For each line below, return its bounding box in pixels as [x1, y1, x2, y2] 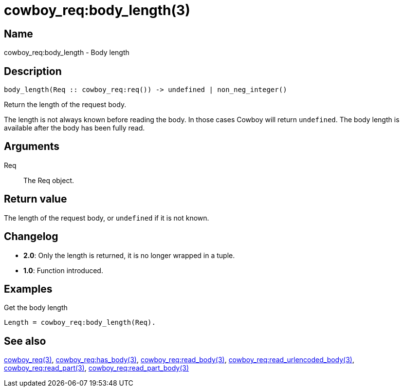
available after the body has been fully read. [4, 124, 145, 132]
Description [4, 65, 62, 77]
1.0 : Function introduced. [23, 266, 103, 275]
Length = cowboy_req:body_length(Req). [4, 318, 156, 327]
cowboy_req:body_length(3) [4, 2, 190, 19]
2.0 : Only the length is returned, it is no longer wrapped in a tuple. [23, 251, 235, 260]
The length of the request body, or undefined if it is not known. [4, 213, 209, 222]
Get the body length [4, 303, 68, 312]
